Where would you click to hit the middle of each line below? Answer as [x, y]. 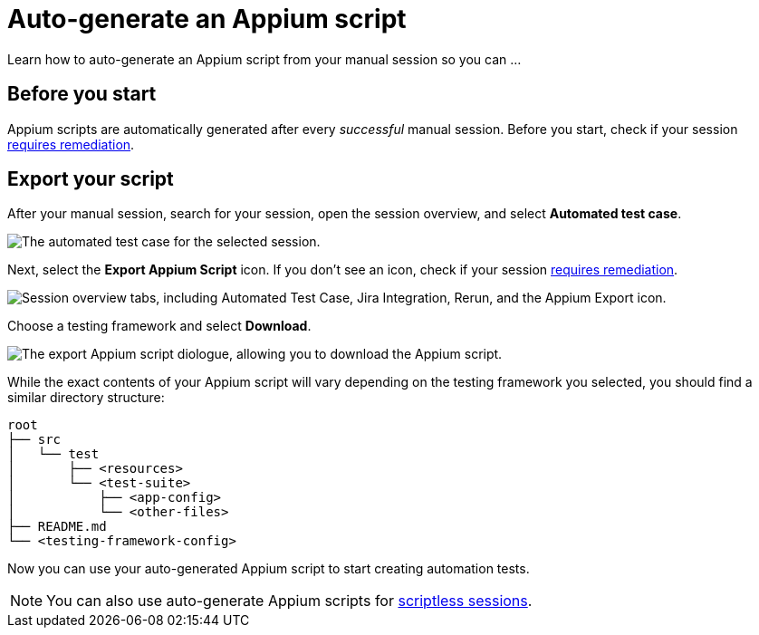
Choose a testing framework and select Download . [159, 326]
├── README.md [57, 527]
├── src [34, 440]
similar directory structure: [86, 398]
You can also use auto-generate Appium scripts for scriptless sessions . [289, 601]
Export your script [91, 179]
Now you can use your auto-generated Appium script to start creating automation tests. [269, 569]
